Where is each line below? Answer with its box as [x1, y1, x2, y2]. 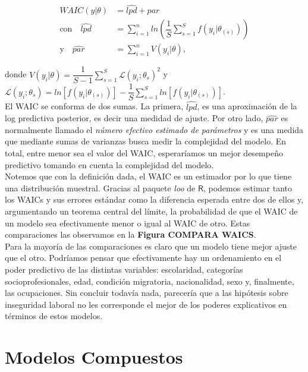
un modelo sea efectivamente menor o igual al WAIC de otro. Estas [5, 216, 250, 229]
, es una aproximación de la [197, 100, 297, 112]
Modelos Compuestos [5, 345, 183, 369]
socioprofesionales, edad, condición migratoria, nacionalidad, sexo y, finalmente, [5, 275, 294, 287]
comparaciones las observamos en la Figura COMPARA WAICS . [5, 228, 256, 241]
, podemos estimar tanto [203, 181, 293, 194]
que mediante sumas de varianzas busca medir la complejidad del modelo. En [5, 135, 287, 147]
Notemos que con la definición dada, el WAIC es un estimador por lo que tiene [5, 170, 292, 182]
